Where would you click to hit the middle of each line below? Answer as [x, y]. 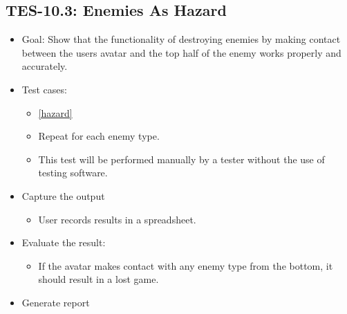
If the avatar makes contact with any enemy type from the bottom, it [186, 265]
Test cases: [44, 89]
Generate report [56, 302]
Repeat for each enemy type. [99, 136]
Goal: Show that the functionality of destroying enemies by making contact [181, 39]
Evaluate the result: [64, 242]
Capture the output [63, 195]
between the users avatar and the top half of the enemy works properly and [181, 52]
